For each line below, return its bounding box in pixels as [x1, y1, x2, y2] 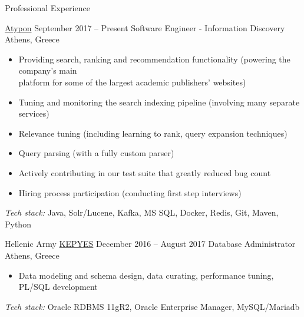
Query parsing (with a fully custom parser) [18, 147, 174, 159]
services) [18, 107, 49, 120]
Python [5, 217, 31, 230]
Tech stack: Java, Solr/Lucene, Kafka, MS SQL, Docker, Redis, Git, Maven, [5, 206, 279, 219]
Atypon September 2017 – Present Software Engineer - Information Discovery [5, 21, 285, 34]
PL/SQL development [18, 280, 98, 293]
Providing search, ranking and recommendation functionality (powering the [18, 52, 290, 65]
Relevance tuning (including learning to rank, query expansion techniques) [18, 127, 288, 139]
